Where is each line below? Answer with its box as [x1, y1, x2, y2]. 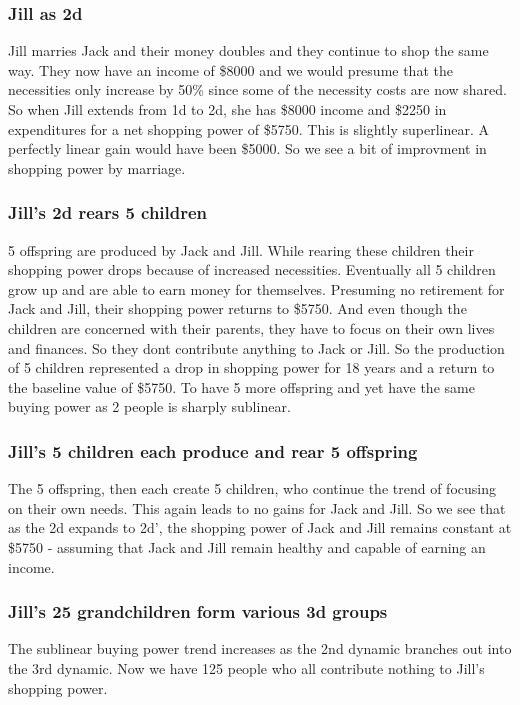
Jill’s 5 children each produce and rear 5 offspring [8, 438, 418, 463]
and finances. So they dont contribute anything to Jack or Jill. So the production [8, 337, 505, 358]
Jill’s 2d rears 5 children [8, 200, 208, 225]
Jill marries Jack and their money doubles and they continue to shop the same [8, 40, 489, 61]
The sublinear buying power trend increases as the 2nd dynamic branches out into [8, 638, 512, 659]
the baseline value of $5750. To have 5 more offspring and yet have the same [8, 376, 475, 397]
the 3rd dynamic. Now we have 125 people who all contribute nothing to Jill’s [8, 657, 485, 678]
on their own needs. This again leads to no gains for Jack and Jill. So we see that [8, 497, 506, 518]
